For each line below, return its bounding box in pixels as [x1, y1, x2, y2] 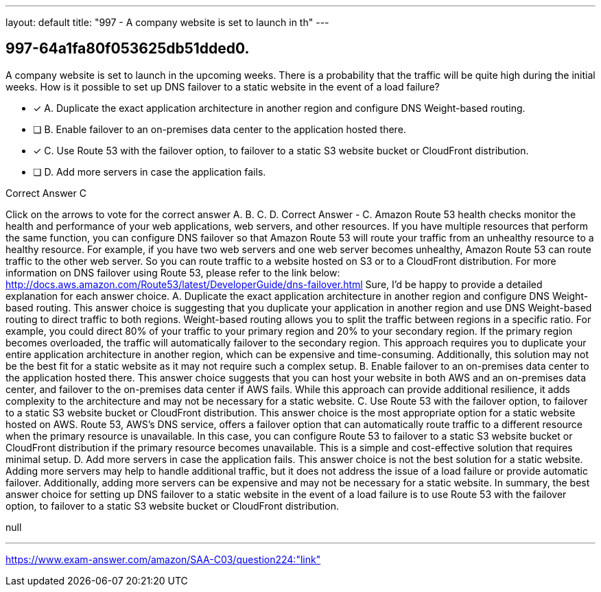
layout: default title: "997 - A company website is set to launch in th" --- [5, 16, 329, 28]
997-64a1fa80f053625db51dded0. [5, 40, 250, 58]
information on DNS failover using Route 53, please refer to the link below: [5, 266, 340, 279]
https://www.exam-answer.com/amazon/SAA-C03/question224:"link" [5, 553, 321, 565]
